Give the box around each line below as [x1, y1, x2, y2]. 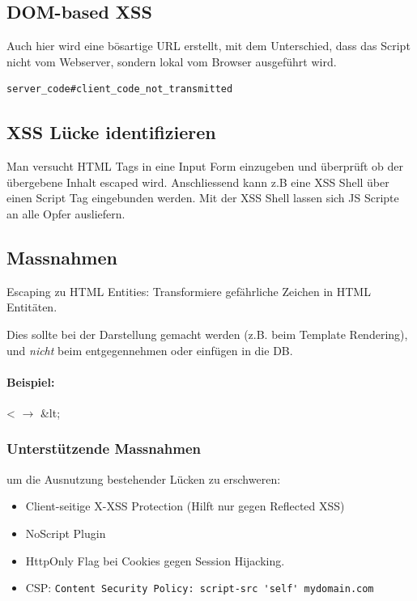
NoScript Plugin [25, 524, 106, 541]
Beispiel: [6, 373, 55, 390]
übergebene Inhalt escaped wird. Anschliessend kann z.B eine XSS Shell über [6, 173, 389, 190]
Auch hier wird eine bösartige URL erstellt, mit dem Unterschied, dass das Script [6, 37, 411, 54]
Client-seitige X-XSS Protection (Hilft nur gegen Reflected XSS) [25, 497, 345, 514]
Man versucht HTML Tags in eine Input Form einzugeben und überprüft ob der [6, 158, 404, 175]
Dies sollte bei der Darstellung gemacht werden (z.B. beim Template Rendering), [6, 325, 408, 342]
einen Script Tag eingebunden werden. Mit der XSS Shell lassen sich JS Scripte [6, 189, 399, 206]
